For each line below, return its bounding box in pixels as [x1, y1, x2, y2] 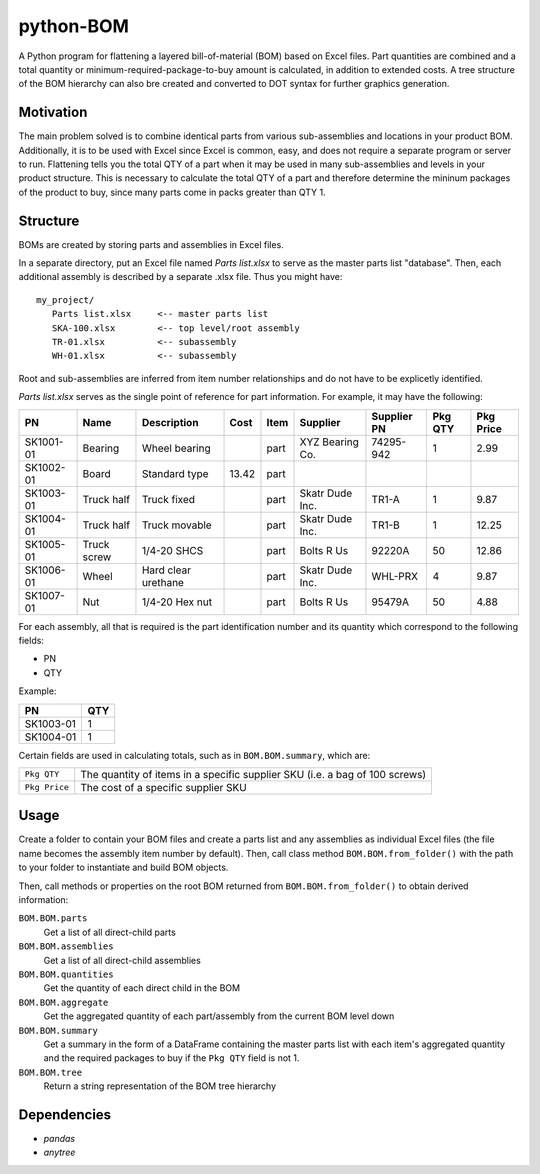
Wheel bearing [141, 441, 211, 455]
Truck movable [141, 518, 212, 532]
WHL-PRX [371, 569, 419, 583]
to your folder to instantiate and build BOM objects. [18, 861, 229, 874]
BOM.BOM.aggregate [18, 996, 109, 1008]
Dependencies [18, 1106, 112, 1123]
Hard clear [141, 563, 192, 577]
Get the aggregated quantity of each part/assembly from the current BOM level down [43, 1010, 395, 1022]
